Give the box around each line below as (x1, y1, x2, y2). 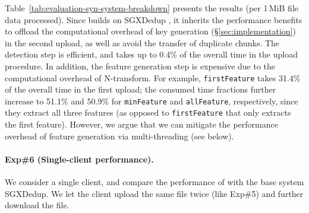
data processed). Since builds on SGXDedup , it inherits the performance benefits (5, 13, 302, 26)
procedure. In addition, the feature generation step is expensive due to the (5, 59, 276, 72)
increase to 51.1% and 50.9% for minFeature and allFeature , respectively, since (5, 94, 298, 107)
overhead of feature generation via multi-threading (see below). (5, 129, 234, 142)
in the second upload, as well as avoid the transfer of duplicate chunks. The (5, 36, 280, 49)
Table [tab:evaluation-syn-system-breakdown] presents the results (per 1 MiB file (5, 2, 299, 14)
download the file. (5, 199, 70, 211)
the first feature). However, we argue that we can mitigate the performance (5, 118, 278, 131)
